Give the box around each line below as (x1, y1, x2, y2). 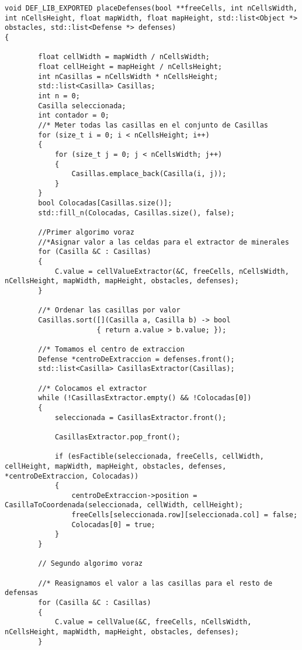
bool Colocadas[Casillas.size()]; (38, 199, 172, 208)
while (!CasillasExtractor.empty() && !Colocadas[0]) (38, 394, 252, 403)
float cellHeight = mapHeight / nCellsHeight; (38, 62, 223, 71)
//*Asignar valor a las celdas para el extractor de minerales (38, 238, 289, 246)
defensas (5, 589, 39, 597)
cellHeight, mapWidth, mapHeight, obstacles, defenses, (5, 462, 227, 470)
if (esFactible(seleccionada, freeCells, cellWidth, (54, 452, 264, 461)
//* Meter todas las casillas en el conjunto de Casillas (38, 121, 269, 129)
